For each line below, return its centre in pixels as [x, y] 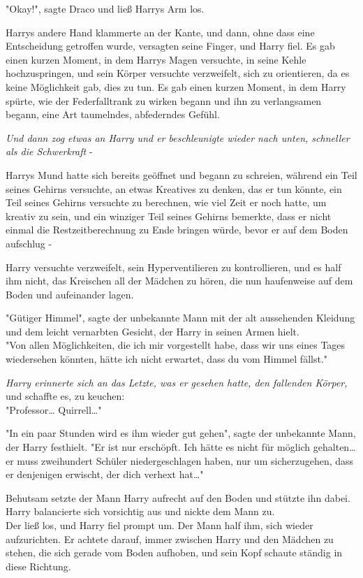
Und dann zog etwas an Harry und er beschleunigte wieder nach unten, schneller [178, 137]
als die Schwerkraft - [49, 151]
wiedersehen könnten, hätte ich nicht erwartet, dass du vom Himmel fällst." [167, 359]
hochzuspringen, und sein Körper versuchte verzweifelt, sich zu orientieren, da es [178, 73]
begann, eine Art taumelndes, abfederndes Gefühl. [113, 114]
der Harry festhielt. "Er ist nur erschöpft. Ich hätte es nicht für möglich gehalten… [181, 447]
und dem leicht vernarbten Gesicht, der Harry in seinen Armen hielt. [153, 331]
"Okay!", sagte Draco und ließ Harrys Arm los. [105, 8]
